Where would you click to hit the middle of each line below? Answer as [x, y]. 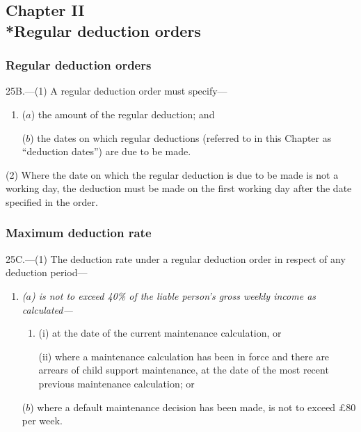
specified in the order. [52, 201]
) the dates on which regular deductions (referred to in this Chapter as [181, 137]
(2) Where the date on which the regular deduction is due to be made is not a [172, 174]
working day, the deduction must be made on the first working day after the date [179, 188]
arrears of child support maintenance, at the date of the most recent [184, 370]
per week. [42, 421]
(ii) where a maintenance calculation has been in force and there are [184, 356]
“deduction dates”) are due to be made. [106, 151]
